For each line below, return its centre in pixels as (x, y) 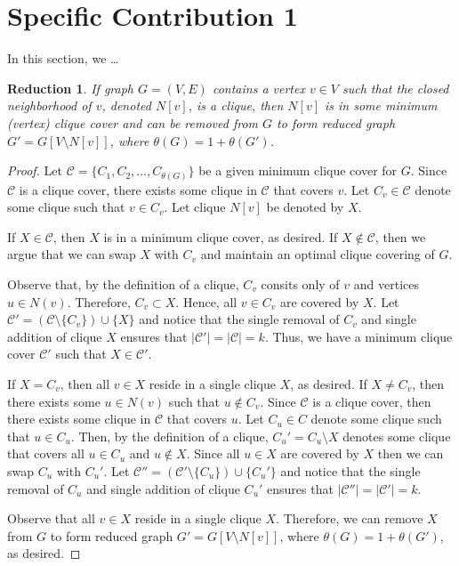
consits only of (300, 283)
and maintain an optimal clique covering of (318, 254)
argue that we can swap (72, 254)
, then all (85, 383)
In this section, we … (63, 58)
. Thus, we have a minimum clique (358, 336)
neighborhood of (49, 105)
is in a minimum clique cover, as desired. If (221, 236)
